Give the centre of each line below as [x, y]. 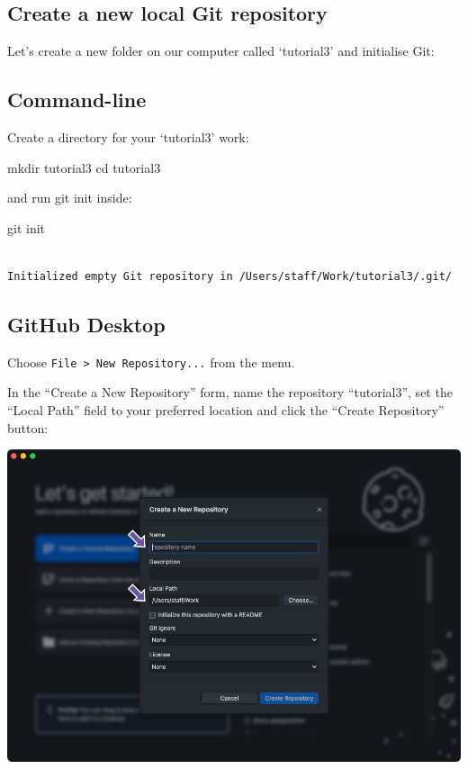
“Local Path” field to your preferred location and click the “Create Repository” [226, 410]
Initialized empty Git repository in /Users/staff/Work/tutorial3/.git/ [229, 276]
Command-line [77, 100]
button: [28, 427]
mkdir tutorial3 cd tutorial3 [84, 167]
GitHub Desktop [86, 324]
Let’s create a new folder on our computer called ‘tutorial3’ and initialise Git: [221, 51]
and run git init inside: [70, 198]
